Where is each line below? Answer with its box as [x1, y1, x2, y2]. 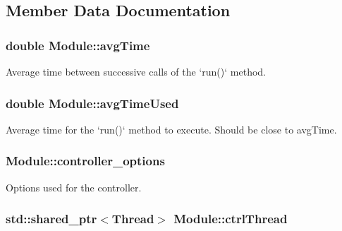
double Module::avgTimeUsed [6, 94, 179, 112]
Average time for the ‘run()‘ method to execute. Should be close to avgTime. [6, 122, 337, 136]
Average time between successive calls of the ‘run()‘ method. [6, 64, 266, 78]
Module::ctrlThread [173, 210, 288, 227]
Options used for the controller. [6, 179, 142, 194]
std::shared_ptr [6, 210, 97, 227]
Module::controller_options [6, 152, 165, 170]
